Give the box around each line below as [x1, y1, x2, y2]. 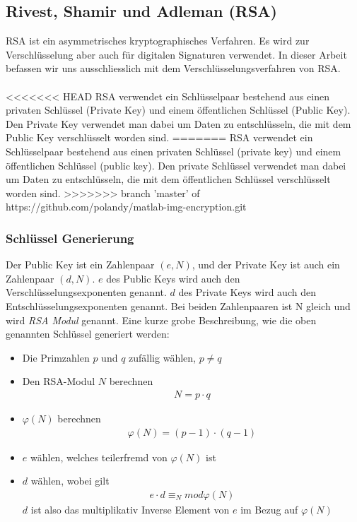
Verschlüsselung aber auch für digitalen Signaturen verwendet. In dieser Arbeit [6, 47, 347, 61]
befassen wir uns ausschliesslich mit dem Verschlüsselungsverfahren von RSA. [6, 61, 341, 76]
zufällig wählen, [129, 350, 196, 364]
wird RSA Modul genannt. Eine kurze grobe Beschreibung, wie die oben [6, 312, 317, 327]
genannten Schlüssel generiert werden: [6, 326, 170, 341]
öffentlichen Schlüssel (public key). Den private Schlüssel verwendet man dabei [6, 158, 346, 172]
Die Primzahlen [22, 350, 90, 364]
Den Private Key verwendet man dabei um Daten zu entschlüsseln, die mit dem [6, 116, 351, 131]
